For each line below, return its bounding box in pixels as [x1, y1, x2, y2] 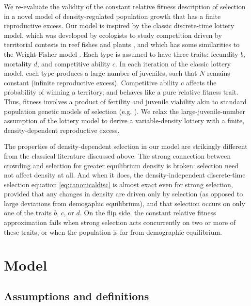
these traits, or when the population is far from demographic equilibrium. [4, 226, 222, 237]
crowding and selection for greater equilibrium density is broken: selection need [4, 160, 238, 170]
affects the [186, 77, 217, 87]
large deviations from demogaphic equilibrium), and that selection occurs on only [4, 198, 245, 208]
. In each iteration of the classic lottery [115, 58, 231, 68]
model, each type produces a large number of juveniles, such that [4, 68, 197, 78]
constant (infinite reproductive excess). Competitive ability [4, 77, 179, 87]
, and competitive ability [37, 58, 110, 68]
